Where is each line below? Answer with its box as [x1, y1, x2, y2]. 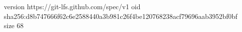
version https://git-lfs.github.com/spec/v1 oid [4, 1, 141, 11]
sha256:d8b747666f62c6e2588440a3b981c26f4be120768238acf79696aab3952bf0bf [4, 11, 238, 21]
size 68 [4, 20, 24, 31]
